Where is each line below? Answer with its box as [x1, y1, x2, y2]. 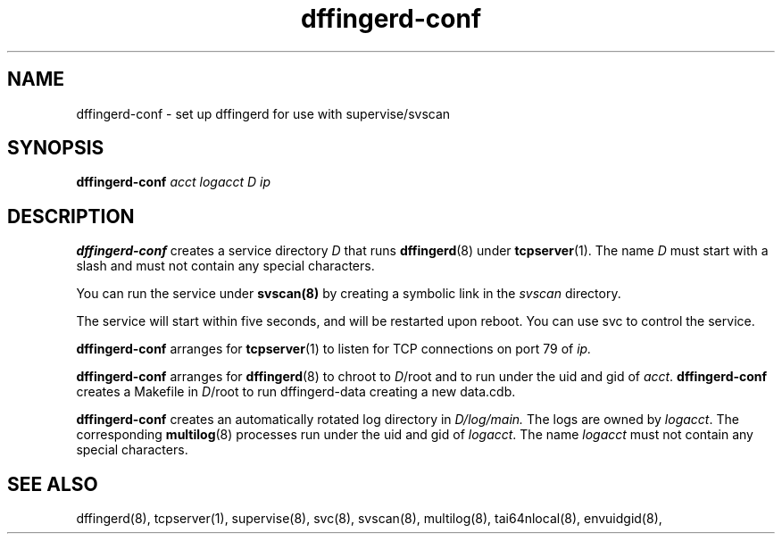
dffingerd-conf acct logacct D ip [76, 174, 271, 190]
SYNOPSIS [7, 137, 104, 160]
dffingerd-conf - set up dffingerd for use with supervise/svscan [76, 105, 451, 121]
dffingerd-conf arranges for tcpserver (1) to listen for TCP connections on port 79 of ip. [76, 341, 592, 357]
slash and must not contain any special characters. [76, 258, 375, 274]
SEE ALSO [7, 472, 98, 495]
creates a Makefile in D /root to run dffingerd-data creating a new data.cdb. [76, 384, 516, 400]
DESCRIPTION [7, 204, 135, 228]
